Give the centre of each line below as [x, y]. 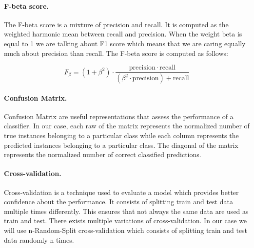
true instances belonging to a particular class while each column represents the [121, 135]
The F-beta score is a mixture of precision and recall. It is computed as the [116, 24]
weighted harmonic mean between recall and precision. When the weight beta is [123, 34]
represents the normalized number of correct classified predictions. [103, 154]
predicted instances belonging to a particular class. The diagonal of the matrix [121, 145]
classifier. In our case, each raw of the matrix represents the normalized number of [127, 126]
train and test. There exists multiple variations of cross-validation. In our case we [126, 221]
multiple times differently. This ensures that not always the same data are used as [126, 211]
